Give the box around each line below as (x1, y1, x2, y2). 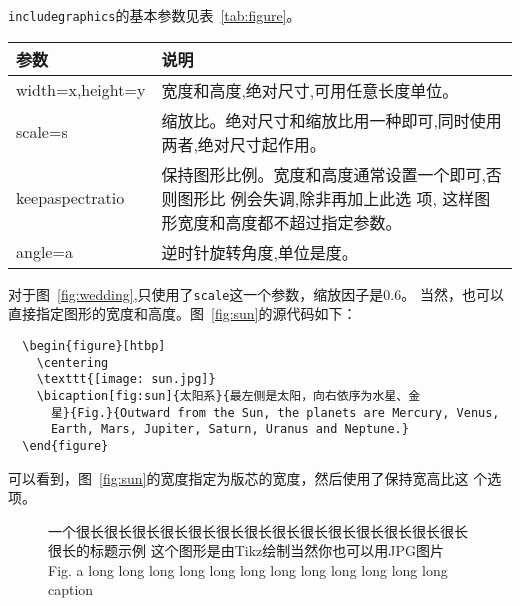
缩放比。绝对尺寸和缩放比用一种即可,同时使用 (161, 108, 502, 132)
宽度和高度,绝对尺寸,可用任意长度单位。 (161, 78, 459, 102)
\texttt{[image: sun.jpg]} (36, 372, 216, 387)
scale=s (16, 120, 68, 144)
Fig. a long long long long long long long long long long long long (48, 559, 448, 580)
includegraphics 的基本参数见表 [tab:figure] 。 (8, 5, 301, 25)
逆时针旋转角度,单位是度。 (161, 240, 358, 264)
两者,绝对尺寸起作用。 (161, 132, 326, 156)
